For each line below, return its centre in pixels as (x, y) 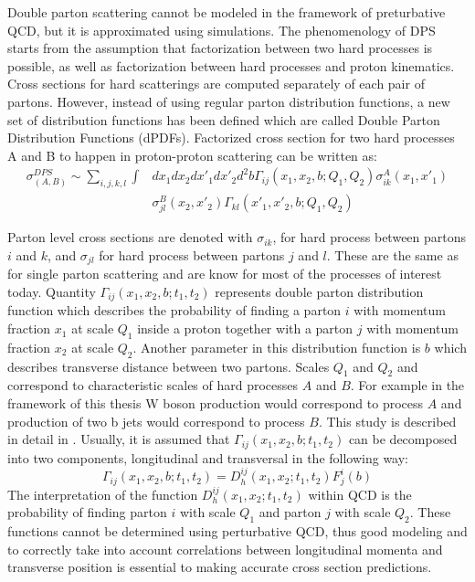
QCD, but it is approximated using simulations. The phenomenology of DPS (222, 30)
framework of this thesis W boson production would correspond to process (216, 403)
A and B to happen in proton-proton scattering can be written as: (192, 155)
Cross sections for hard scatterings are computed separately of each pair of (216, 84)
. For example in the (407, 385)
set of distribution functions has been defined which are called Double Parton (224, 119)
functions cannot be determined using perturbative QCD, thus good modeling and (237, 531)
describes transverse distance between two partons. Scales (169, 366)
